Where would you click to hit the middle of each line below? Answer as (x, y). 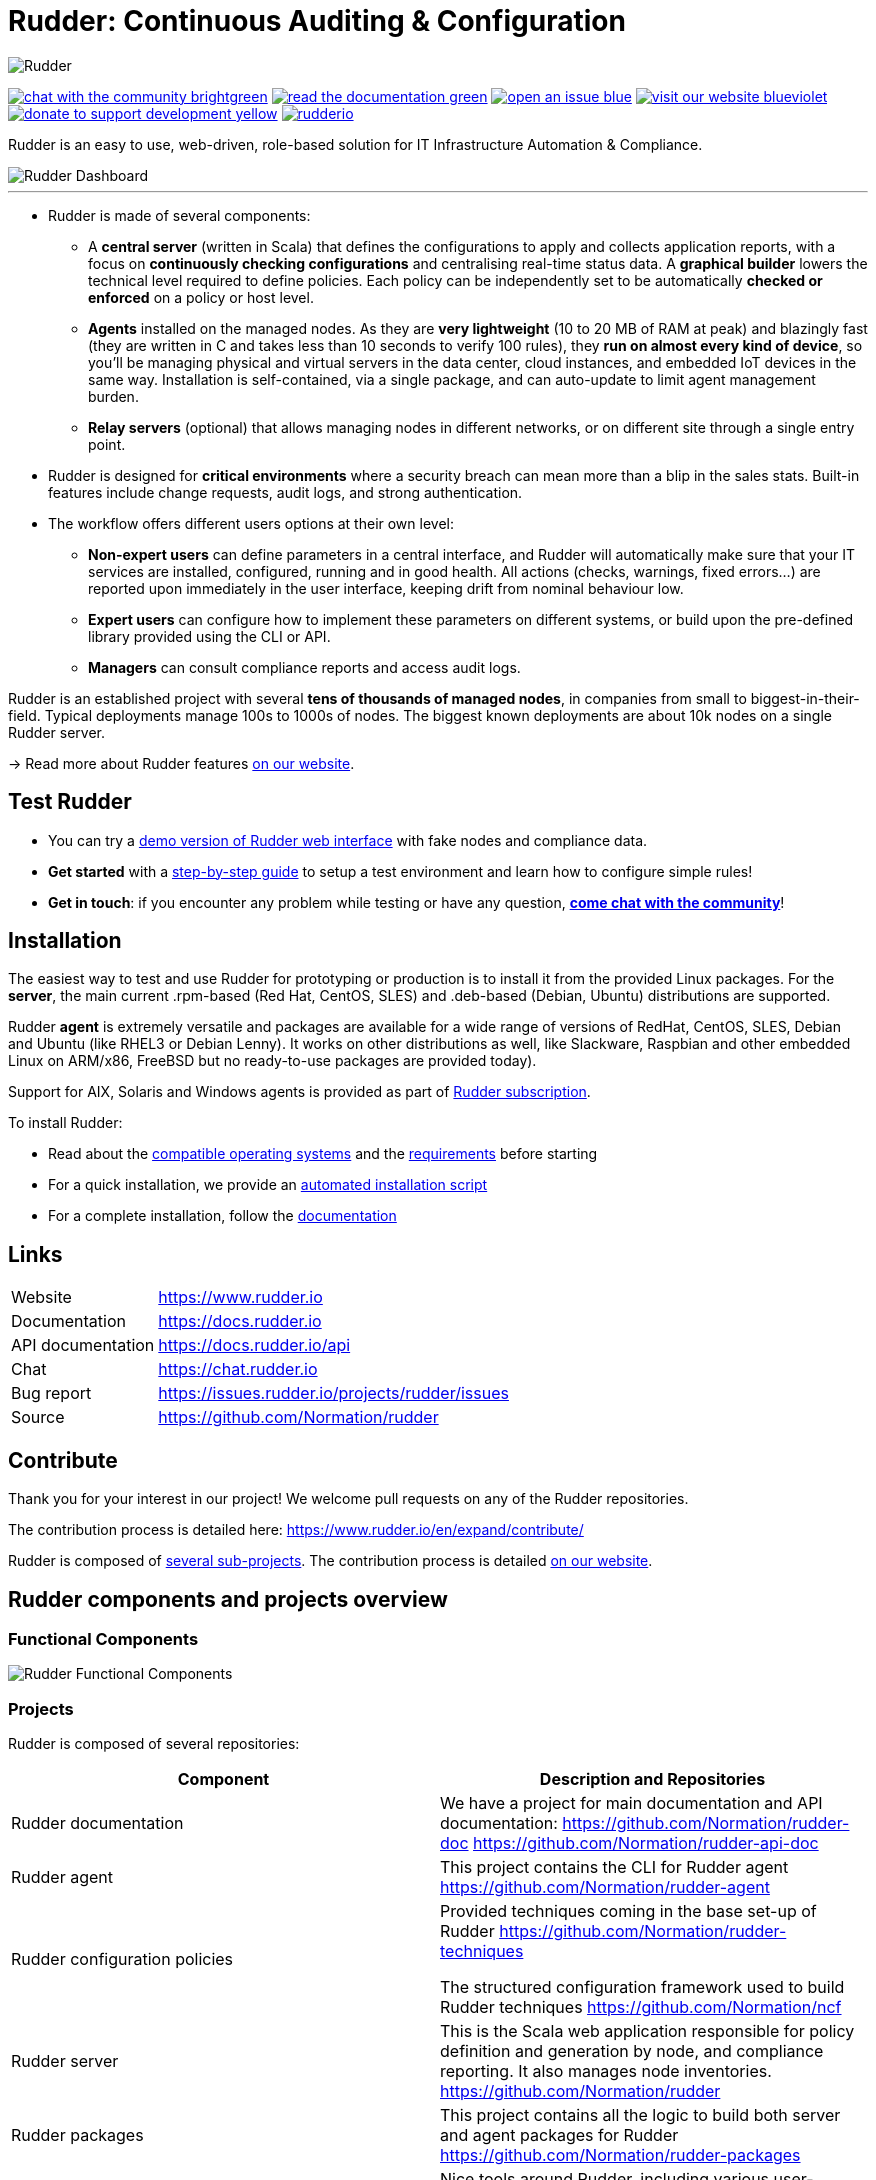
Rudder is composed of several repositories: (154, 1744)
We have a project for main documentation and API (631, 1803)
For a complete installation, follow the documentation (222, 1216)
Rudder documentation (97, 1823)
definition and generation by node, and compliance (632, 2051)
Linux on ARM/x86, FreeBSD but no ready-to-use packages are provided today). (272, 1061)
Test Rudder (70, 802)
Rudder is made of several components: (179, 215)
